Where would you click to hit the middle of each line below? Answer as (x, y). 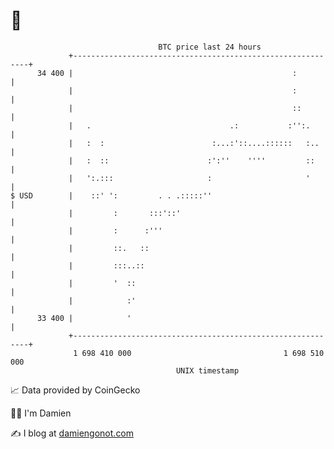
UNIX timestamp (207, 370)
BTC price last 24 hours (210, 47)
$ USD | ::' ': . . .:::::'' (111, 195)
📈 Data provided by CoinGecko (75, 390)
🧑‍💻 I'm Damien (41, 413)
